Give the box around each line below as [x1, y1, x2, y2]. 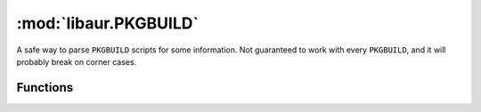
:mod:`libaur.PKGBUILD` [16, 13, 200, 33]
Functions [16, 80, 74, 95]
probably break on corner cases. [16, 56, 137, 67]
